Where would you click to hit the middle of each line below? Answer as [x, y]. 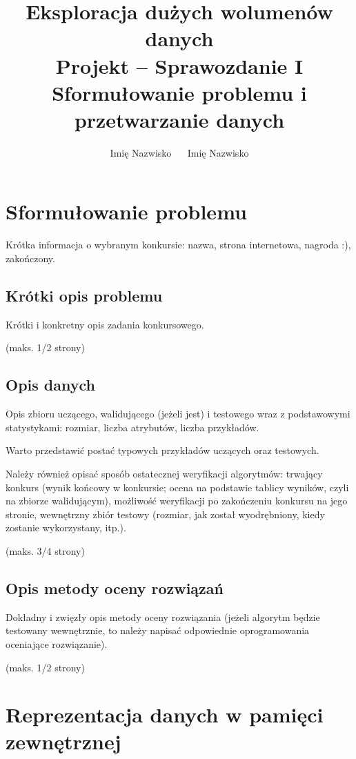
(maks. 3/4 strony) [45, 550]
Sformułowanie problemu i [179, 92]
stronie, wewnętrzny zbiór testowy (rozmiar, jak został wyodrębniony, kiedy [165, 514]
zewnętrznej [63, 741]
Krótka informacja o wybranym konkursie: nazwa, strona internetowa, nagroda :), [178, 245]
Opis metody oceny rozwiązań [115, 588]
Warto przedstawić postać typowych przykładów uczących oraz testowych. [162, 450]
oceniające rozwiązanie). [57, 643]
